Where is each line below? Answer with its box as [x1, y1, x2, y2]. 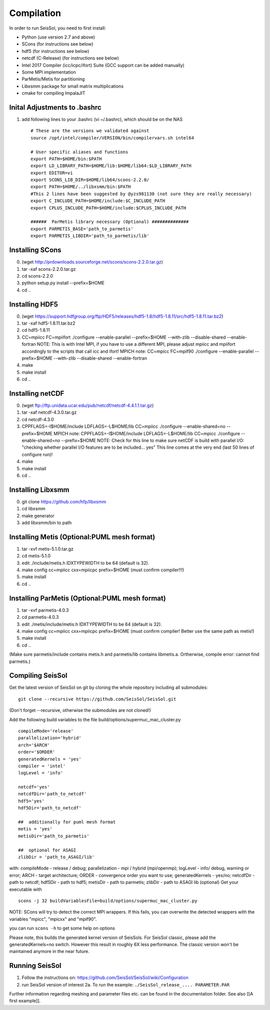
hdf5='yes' [18, 798, 45, 804]
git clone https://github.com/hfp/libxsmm [21, 498, 106, 505]
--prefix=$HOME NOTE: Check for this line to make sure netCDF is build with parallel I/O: [61, 437, 244, 443]
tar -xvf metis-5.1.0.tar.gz [21, 546, 73, 552]
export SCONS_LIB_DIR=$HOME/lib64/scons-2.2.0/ [30, 177, 149, 183]
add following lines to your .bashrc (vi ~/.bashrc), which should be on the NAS [21, 116, 183, 122]
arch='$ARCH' [18, 742, 50, 748]
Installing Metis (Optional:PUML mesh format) [9, 533, 155, 541]
